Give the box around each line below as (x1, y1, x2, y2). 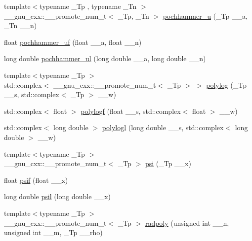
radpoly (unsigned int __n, (145, 217, 229, 228)
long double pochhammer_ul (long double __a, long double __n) (4, 53, 206, 64)
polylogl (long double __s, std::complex (102, 122, 224, 133)
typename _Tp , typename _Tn (40, 1, 137, 11)
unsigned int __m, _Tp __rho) (4, 227, 103, 238)
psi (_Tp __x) (145, 158, 191, 169)
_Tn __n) (4, 20, 37, 31)
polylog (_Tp (206, 79, 247, 90)
